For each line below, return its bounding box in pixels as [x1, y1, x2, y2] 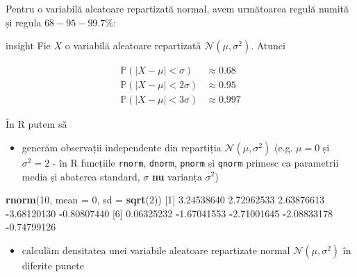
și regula [6, 15, 42, 29]
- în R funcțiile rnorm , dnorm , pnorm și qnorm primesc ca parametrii [52, 155, 339, 169]
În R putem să [6, 117, 67, 131]
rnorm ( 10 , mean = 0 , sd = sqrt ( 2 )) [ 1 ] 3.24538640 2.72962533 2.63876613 [6, 192, 324, 207]
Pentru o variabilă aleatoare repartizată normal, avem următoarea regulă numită [6, 1, 349, 15]
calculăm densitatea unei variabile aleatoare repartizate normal [22, 242, 290, 257]
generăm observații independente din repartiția [22, 140, 222, 154]
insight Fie [6, 38, 51, 53]
